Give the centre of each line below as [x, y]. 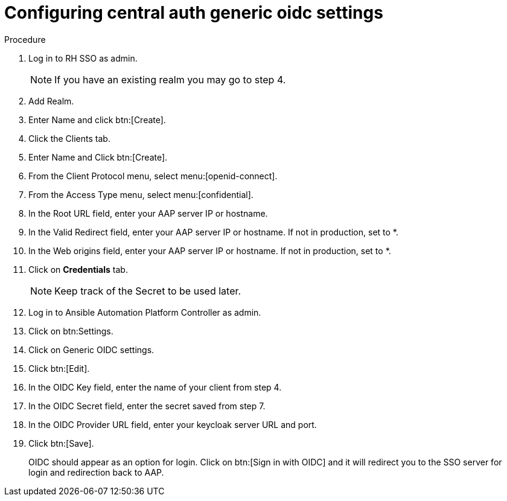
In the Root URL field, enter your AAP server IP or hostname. [148, 213]
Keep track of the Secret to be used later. [148, 291]
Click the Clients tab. [69, 138]
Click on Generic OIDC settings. [91, 349]
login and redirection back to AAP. [96, 472]
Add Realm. [51, 101]
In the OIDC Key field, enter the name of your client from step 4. [155, 387]
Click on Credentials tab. [78, 269]
